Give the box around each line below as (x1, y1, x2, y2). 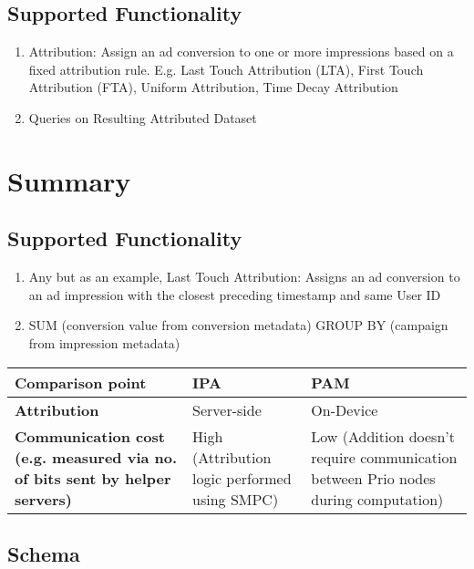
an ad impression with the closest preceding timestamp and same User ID (28, 284, 441, 304)
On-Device (311, 398, 378, 420)
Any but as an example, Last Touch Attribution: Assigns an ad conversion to (28, 267, 460, 286)
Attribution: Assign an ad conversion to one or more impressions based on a (28, 42, 454, 61)
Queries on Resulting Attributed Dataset (28, 108, 257, 127)
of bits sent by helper (15, 467, 171, 489)
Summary (7, 161, 131, 199)
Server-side (192, 398, 262, 420)
